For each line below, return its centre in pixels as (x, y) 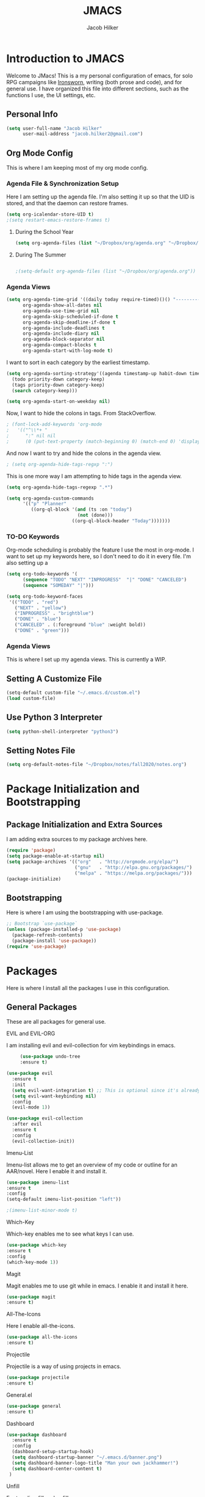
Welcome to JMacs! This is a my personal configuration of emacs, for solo (100, 75)
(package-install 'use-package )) (54, 941)
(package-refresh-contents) (48, 935)
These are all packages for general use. (56, 1022)
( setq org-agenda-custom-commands (50, 498)
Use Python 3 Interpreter (54, 717)
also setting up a (27, 563)
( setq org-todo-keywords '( (42, 574)
